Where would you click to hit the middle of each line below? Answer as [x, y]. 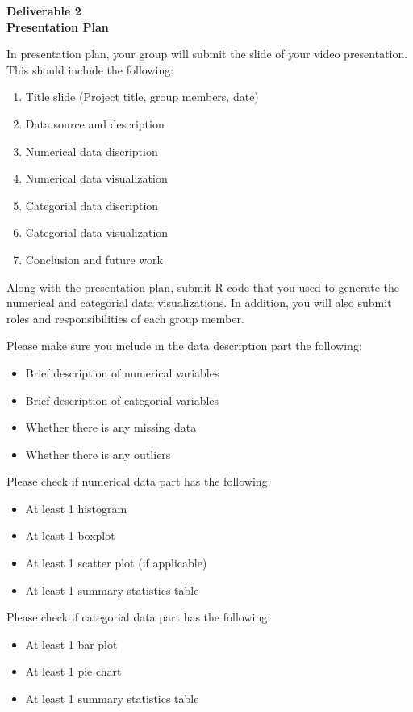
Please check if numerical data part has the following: [139, 481]
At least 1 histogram [76, 508]
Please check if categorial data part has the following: [139, 617]
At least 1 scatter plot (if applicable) [116, 563]
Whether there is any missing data [111, 427]
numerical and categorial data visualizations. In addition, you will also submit [199, 303]
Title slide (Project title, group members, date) [142, 97]
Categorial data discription [92, 205]
